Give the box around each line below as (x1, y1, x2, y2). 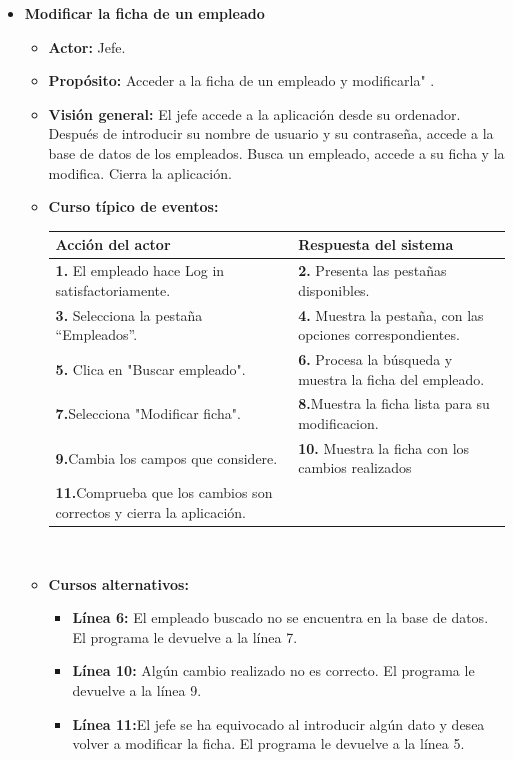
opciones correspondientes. (298, 324, 460, 345)
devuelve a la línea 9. (72, 679, 202, 700)
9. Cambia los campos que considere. (55, 447, 278, 468)
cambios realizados (298, 457, 412, 478)
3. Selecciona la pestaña (55, 304, 203, 325)
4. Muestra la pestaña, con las (298, 304, 484, 325)
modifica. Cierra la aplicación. (48, 162, 232, 183)
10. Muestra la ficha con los (298, 437, 470, 458)
